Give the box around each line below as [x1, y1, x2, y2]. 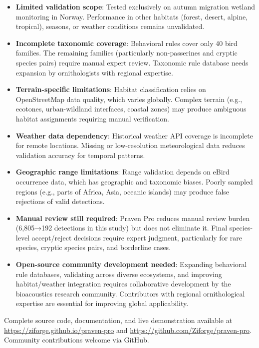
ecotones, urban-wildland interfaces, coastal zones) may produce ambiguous [15, 103, 247, 114]
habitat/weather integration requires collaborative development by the [15, 278, 231, 289]
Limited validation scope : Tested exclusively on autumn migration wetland [15, 1, 255, 11]
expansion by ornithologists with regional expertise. [15, 67, 173, 77]
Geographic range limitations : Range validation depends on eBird [15, 166, 230, 177]
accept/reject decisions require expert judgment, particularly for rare [31, 232, 242, 242]
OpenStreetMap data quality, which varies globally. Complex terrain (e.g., [15, 93, 243, 104]
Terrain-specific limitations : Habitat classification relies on [15, 84, 206, 94]
